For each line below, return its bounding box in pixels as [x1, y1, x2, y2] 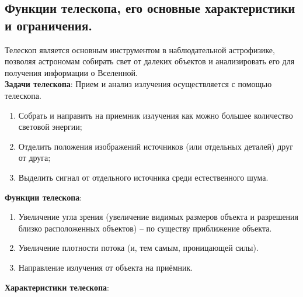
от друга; [18, 151, 51, 164]
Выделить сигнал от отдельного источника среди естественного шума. [18, 171, 269, 183]
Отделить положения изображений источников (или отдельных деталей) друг [18, 140, 293, 152]
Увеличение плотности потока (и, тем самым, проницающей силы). [18, 241, 259, 254]
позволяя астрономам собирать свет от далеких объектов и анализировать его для [5, 55, 295, 67]
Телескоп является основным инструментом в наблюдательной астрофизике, [5, 43, 275, 56]
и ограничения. [5, 16, 92, 34]
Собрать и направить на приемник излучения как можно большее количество [18, 109, 293, 121]
